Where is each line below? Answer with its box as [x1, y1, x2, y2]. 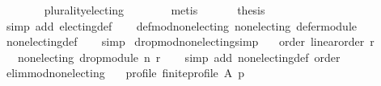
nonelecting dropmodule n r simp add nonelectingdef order [17, 48, 341, 65]
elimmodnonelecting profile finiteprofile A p [6, 64, 245, 81]
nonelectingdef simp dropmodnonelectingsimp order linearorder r [6, 33, 375, 50]
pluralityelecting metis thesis [44, 2, 265, 18]
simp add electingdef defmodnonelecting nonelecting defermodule [6, 17, 357, 34]
